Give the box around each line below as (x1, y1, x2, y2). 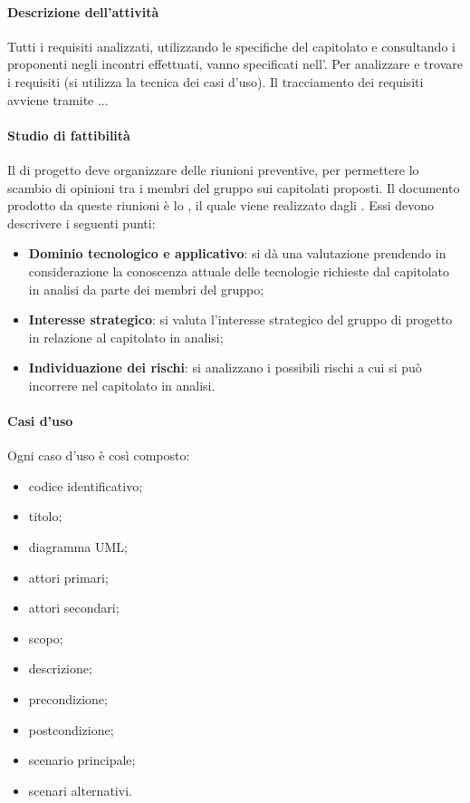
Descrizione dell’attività (7, 2, 159, 21)
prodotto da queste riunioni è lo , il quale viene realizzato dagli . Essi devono (7, 196, 435, 215)
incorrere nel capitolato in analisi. (28, 375, 216, 394)
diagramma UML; (28, 537, 128, 556)
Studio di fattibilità (7, 125, 130, 144)
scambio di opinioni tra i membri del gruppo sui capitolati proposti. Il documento (7, 178, 460, 197)
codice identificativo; (28, 476, 143, 495)
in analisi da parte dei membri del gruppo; (28, 279, 264, 298)
